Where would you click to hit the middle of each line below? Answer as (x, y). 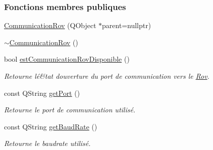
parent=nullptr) (127, 25)
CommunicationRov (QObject (50, 25)
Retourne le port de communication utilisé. (70, 110)
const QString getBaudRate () (51, 126)
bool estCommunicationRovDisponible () (67, 59)
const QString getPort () (42, 93)
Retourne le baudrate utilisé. (47, 143)
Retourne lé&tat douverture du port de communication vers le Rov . (107, 76)
